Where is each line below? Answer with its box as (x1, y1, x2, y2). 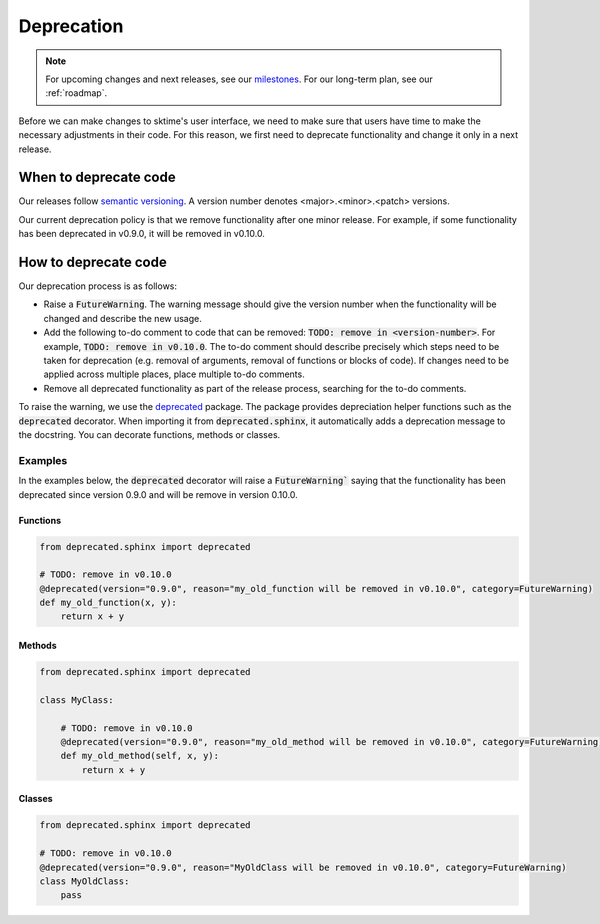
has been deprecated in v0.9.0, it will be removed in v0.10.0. (18, 228, 265, 240)
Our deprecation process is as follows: (18, 280, 178, 292)
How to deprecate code (18, 254, 167, 270)
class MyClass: (39, 694, 114, 705)
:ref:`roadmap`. (45, 87, 108, 99)
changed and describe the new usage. (43, 312, 202, 324)
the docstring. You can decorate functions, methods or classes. (18, 429, 281, 440)
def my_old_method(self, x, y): (60, 750, 220, 762)
